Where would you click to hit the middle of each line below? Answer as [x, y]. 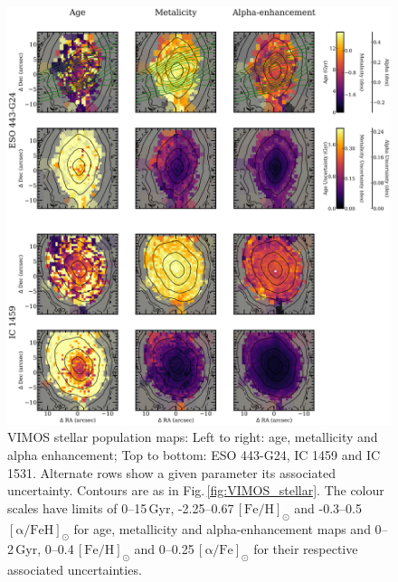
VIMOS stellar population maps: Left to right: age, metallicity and [193, 437]
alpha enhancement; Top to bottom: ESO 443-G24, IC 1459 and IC [194, 455]
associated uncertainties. [75, 570]
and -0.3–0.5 [328, 507]
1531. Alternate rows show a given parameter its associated [171, 472]
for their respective [306, 549]
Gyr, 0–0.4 [45, 549]
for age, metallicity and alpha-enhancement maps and [222, 528]
